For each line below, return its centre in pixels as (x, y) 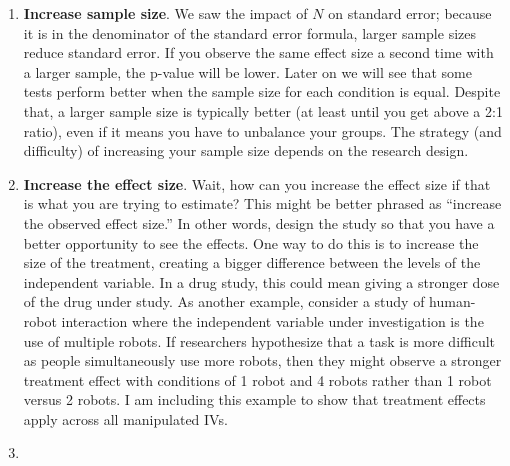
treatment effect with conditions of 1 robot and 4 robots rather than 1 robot (257, 379)
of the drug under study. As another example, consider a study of (224, 301)
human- (452, 301)
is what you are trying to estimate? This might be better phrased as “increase (262, 203)
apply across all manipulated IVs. (125, 418)
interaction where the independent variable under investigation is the (272, 320)
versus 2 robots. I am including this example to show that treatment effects (254, 399)
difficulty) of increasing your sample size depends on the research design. (246, 150)
